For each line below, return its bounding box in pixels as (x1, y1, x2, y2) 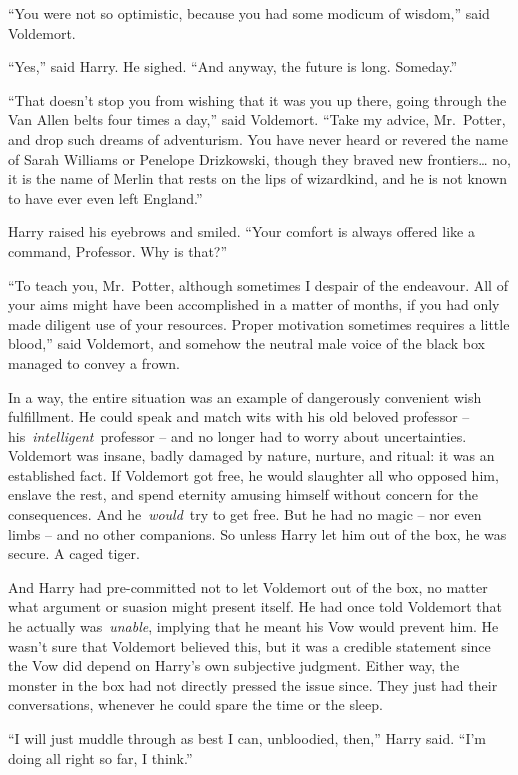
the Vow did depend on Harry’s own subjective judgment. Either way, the (8, 655, 460, 676)
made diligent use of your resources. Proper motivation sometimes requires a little (8, 313, 510, 334)
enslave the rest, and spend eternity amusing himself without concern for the (8, 484, 478, 505)
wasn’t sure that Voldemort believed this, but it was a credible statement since (8, 635, 491, 656)
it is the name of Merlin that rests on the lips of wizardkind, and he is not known (8, 168, 508, 189)
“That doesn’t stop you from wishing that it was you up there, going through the (8, 89, 507, 110)
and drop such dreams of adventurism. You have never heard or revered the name (8, 128, 508, 149)
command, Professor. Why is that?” (8, 240, 228, 261)
